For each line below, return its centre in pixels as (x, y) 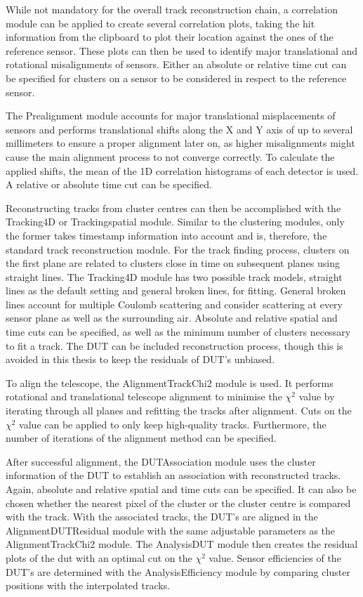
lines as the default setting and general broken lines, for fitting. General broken (176, 290)
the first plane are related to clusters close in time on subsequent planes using (173, 263)
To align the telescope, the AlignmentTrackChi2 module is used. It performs (170, 382)
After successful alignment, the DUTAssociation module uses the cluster (161, 461)
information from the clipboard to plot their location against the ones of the (170, 37)
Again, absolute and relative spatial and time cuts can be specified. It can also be (181, 489)
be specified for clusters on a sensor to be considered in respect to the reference (176, 78)
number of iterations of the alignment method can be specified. (141, 438)
